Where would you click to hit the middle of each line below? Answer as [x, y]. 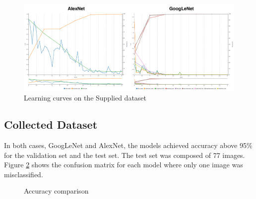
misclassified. [24, 174]
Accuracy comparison [56, 191]
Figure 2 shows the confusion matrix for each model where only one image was [124, 165]
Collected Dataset [51, 124]
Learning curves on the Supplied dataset [85, 98]
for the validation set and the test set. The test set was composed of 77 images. [125, 155]
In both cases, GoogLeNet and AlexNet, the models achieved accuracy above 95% [128, 145]
